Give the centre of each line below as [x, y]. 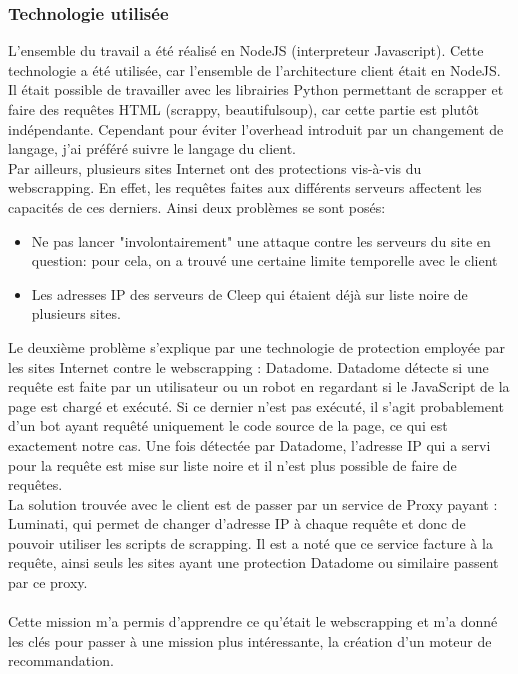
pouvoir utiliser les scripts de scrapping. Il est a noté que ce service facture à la [250, 542]
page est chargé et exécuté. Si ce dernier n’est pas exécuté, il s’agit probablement [256, 405]
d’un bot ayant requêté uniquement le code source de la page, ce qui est [228, 425]
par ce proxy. [48, 582]
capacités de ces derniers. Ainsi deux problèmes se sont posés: [197, 206]
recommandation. [61, 660]
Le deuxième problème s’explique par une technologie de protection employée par [257, 346]
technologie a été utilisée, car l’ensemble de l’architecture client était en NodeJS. [254, 69]
